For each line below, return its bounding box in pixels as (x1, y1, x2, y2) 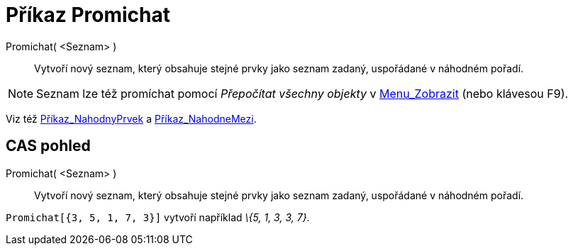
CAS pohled (6, 137, 91, 155)
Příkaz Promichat (6, 3, 171, 27)
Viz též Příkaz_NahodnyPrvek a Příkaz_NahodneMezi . (6, 112, 257, 125)
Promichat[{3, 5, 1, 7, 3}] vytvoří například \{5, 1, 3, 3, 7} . (6, 211, 310, 223)
